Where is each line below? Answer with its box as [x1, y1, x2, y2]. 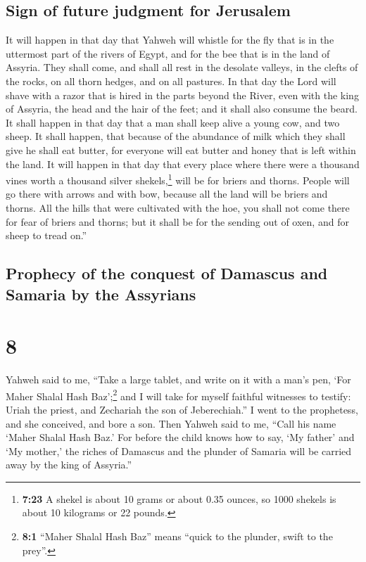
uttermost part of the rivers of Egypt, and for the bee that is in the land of [6, 46, 330, 60]
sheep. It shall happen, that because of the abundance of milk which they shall [6, 129, 346, 143]
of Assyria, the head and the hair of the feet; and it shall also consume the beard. [6, 101, 358, 116]
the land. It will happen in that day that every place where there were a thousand [6, 156, 360, 171]
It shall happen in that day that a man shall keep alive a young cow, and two [6, 115, 340, 129]
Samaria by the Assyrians [6, 283, 196, 305]
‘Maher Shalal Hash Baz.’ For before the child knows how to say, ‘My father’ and [6, 430, 355, 445]
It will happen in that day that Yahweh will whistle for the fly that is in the [6, 32, 334, 47]
